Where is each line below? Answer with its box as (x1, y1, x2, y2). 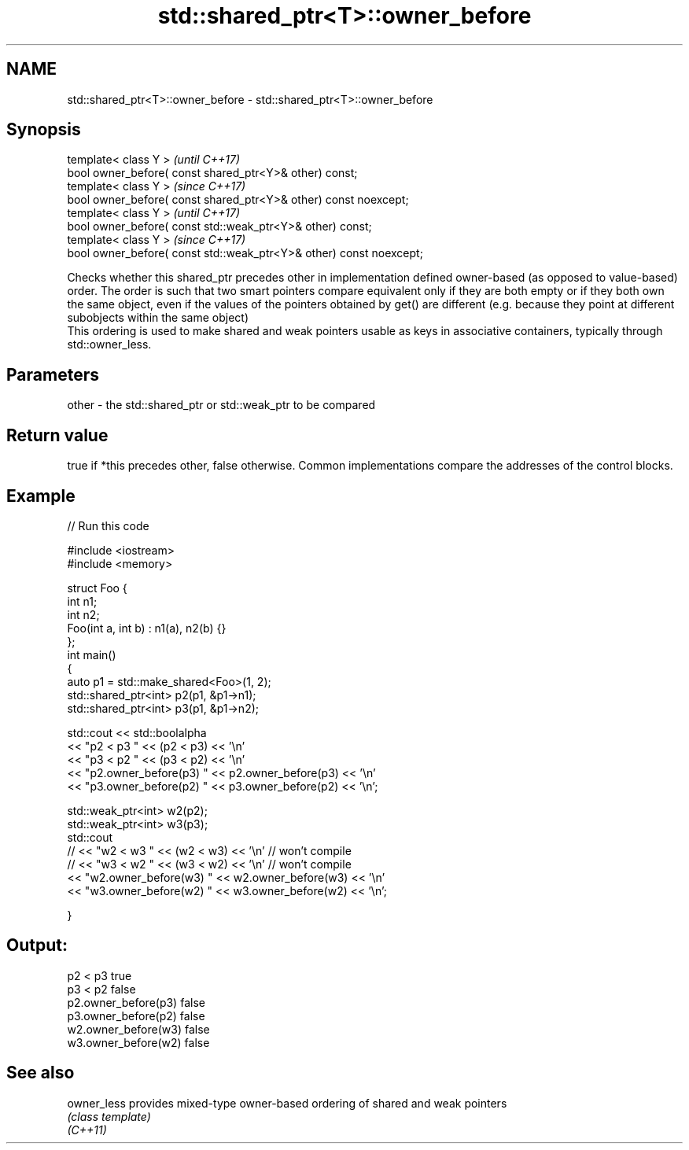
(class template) (67, 1109, 151, 1123)
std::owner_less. (67, 337, 152, 352)
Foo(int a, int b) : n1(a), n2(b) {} (67, 621, 227, 635)
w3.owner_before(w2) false (67, 1035, 210, 1049)
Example (6, 485, 76, 506)
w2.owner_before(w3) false (67, 1022, 210, 1036)
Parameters (6, 364, 99, 385)
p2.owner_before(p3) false (67, 995, 205, 1009)
